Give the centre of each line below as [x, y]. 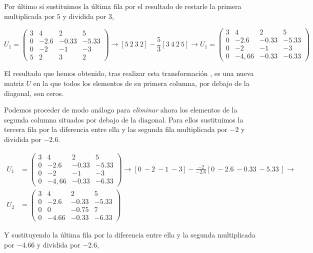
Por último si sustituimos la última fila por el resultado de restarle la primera [123, 6]
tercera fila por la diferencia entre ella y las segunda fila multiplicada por [116, 129]
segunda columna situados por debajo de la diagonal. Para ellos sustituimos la [124, 119]
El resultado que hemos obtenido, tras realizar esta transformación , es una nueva [129, 73]
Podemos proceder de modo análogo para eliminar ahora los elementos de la [121, 110]
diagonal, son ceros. [34, 93]
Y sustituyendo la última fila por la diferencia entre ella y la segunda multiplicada [130, 234]
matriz [14, 83]
